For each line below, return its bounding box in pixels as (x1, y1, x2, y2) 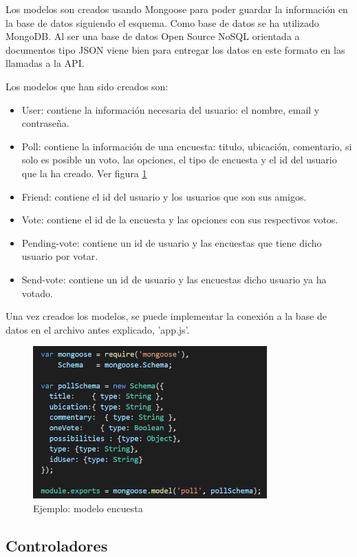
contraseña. (21, 116, 69, 130)
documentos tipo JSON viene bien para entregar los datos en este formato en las (6, 42, 345, 57)
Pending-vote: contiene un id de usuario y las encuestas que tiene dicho (21, 235, 322, 250)
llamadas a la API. (6, 56, 85, 70)
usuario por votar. (21, 249, 98, 263)
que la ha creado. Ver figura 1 (21, 165, 147, 180)
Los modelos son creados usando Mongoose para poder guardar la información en (6, 2, 348, 16)
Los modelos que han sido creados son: (6, 79, 169, 93)
